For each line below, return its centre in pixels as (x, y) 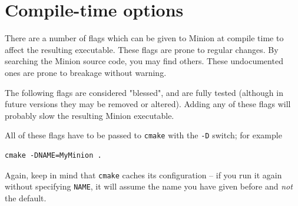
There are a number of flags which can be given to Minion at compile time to (144, 38)
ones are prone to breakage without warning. (86, 72)
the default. (26, 197)
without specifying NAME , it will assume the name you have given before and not (149, 186)
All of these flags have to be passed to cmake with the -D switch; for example (143, 135)
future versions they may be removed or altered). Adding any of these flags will (148, 104)
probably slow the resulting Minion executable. (90, 115)
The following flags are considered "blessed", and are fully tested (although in (144, 92)
